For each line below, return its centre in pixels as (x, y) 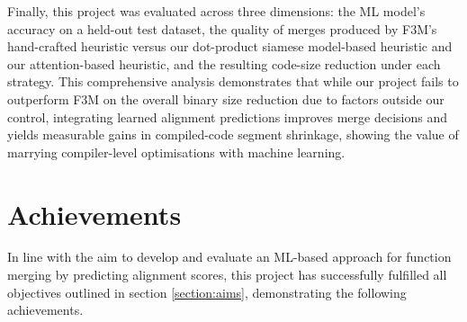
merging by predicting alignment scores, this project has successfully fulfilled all (227, 275)
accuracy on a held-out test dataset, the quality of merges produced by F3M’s (222, 28)
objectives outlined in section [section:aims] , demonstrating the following (207, 292)
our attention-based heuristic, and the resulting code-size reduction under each (224, 63)
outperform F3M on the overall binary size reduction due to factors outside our (226, 98)
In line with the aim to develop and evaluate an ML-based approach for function (229, 257)
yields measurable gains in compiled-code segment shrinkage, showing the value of (233, 134)
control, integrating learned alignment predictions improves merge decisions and (227, 116)
